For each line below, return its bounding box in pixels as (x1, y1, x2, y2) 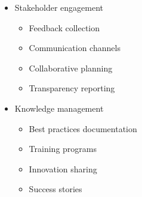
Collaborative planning (29, 61, 113, 74)
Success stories (29, 183, 82, 195)
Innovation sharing (29, 162, 97, 175)
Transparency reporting (29, 82, 115, 94)
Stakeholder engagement (14, 1, 104, 13)
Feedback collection (29, 21, 100, 34)
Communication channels (29, 41, 121, 54)
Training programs (29, 142, 97, 155)
